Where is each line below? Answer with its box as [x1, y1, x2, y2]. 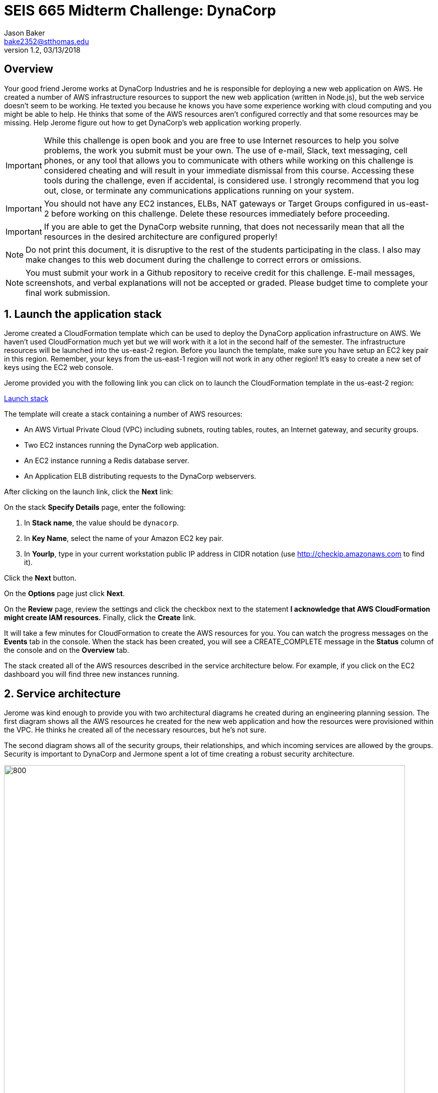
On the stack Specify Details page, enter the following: [4, 503, 186, 512]
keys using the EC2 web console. [4, 363, 114, 372]
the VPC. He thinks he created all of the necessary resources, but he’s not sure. [4, 725, 267, 735]
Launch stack [4, 394, 49, 403]
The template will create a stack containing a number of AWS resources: [4, 410, 243, 419]
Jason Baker [4, 28, 45, 37]
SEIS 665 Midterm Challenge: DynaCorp [4, 2, 276, 19]
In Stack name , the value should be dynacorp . [24, 518, 179, 527]
